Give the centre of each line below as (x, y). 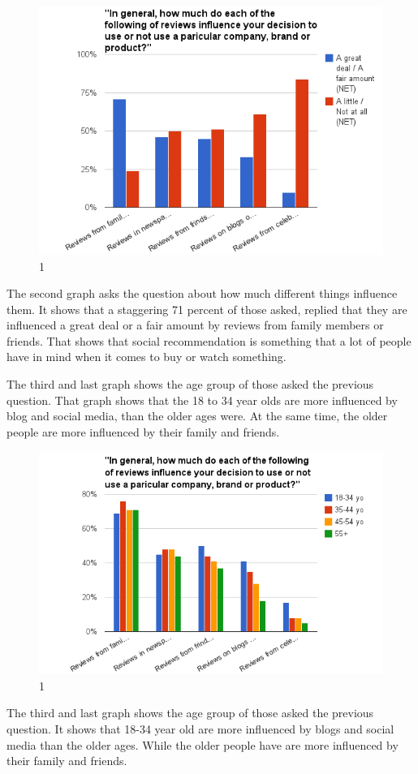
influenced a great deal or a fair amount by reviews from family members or (195, 325)
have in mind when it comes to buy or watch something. (147, 357)
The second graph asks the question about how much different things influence (202, 293)
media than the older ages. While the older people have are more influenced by (203, 744)
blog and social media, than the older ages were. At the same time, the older (197, 416)
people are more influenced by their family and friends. (143, 431)
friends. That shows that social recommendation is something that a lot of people (209, 340)
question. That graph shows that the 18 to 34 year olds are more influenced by (202, 400)
